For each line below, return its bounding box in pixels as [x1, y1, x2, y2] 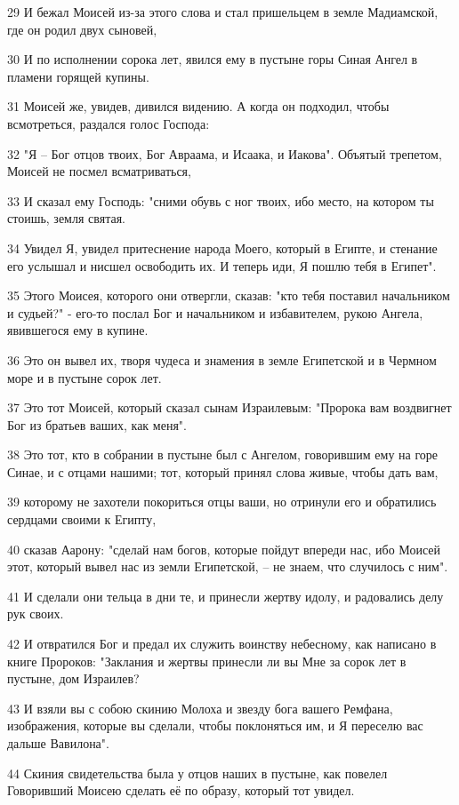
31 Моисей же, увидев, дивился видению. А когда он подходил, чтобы [7, 97, 390, 116]
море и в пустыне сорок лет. [7, 368, 162, 387]
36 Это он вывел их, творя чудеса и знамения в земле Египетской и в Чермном [7, 350, 437, 369]
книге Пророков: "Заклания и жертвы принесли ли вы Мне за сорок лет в [7, 651, 407, 670]
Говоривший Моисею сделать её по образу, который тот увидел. [7, 781, 355, 800]
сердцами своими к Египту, [7, 510, 157, 529]
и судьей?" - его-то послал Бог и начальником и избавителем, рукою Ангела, [7, 303, 423, 322]
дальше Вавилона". [7, 734, 109, 752]
